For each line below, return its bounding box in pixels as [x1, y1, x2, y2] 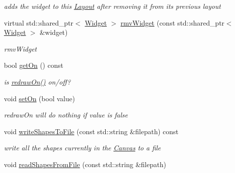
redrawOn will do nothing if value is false [4, 110, 128, 120]
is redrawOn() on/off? [4, 76, 71, 86]
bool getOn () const [4, 60, 63, 70]
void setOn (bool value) [4, 93, 75, 103]
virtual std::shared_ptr [4, 17, 74, 28]
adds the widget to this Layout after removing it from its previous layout [4, 1, 221, 11]
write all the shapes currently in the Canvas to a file [4, 143, 161, 153]
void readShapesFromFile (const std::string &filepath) [4, 159, 166, 169]
